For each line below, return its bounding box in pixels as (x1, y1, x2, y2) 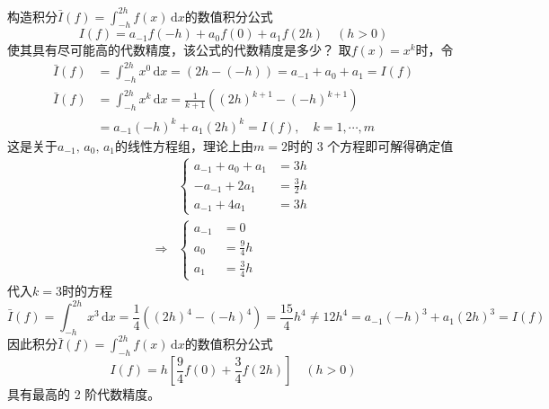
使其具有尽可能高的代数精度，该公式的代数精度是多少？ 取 (7, 40, 351, 59)
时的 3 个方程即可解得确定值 (287, 136, 454, 155)
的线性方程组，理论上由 (115, 136, 254, 155)
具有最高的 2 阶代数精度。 (7, 385, 161, 404)
